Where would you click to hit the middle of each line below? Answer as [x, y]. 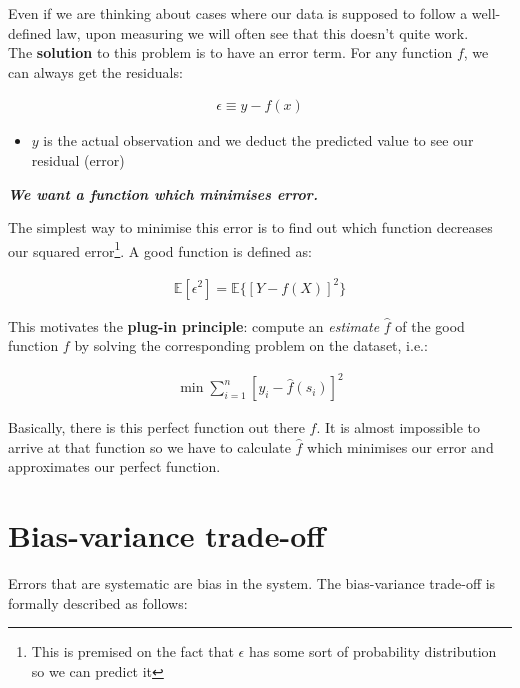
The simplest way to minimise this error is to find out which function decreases [250, 227]
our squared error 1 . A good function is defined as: [160, 249]
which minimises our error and [400, 446]
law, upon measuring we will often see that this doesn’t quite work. [262, 32]
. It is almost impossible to [398, 427]
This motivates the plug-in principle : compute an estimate [194, 325]
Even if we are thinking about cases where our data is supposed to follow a [238, 13]
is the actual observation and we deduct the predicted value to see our [258, 140]
